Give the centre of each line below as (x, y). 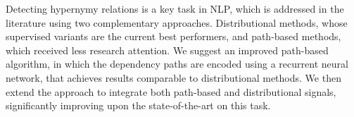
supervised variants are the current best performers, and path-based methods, (173, 36)
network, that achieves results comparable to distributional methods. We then (173, 77)
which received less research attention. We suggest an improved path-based (167, 50)
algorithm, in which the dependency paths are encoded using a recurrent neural (177, 64)
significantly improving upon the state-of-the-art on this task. (138, 105)
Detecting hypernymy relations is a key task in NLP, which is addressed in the (175, 8)
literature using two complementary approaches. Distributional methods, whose (177, 22)
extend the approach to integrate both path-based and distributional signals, (171, 91)
